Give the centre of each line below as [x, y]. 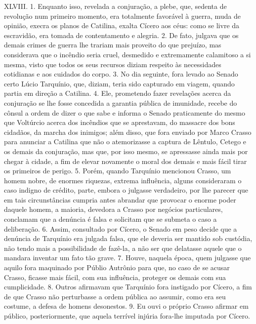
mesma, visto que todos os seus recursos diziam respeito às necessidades [113, 64]
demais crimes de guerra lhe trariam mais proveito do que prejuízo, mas [113, 45]
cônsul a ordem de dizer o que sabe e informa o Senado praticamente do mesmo [125, 112]
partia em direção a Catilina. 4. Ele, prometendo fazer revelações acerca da [118, 93]
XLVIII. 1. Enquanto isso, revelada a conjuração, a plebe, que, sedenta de [115, 6]
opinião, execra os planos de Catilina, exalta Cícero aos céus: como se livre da [122, 25]
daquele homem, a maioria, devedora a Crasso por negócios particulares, [113, 209]
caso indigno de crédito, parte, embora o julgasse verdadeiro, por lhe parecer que [126, 190]
